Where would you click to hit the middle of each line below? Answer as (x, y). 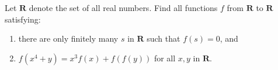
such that (164, 38)
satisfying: (23, 19)
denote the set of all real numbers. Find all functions (123, 8)
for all (165, 58)
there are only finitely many (68, 38)
